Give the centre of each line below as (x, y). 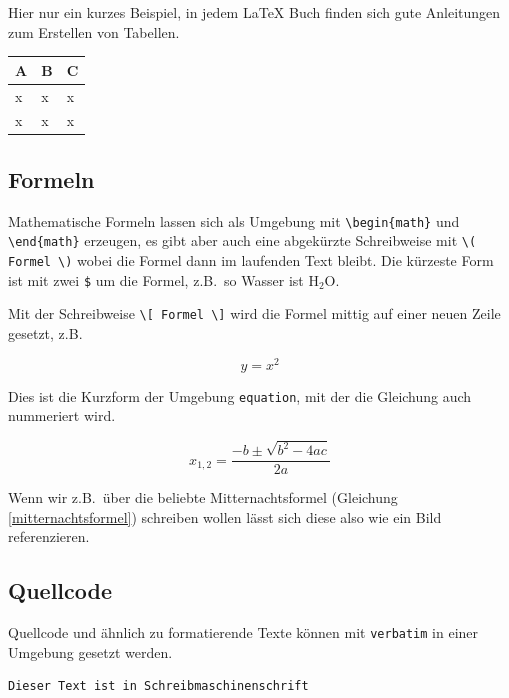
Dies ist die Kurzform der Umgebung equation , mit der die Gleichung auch (240, 395)
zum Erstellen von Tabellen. (94, 31)
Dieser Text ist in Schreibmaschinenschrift (158, 686)
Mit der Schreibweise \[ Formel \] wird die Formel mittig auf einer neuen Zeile (254, 313)
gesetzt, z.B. (45, 332)
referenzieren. (49, 536)
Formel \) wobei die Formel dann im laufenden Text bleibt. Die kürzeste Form (251, 259)
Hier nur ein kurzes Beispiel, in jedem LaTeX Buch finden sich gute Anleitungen (254, 12)
